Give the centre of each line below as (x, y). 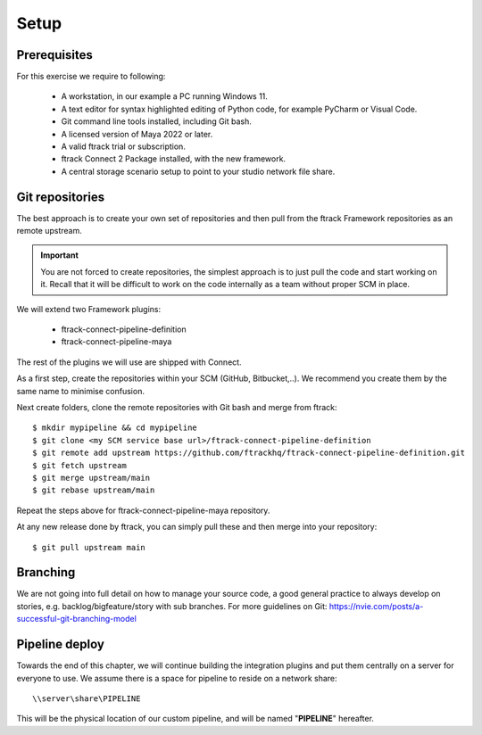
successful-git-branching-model (77, 619)
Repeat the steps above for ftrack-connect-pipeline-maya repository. (143, 510)
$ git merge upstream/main (91, 478)
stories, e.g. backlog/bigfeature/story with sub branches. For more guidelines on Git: (172, 606)
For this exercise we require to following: (91, 77)
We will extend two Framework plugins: (89, 309)
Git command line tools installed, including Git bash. (156, 121)
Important (60, 255)
